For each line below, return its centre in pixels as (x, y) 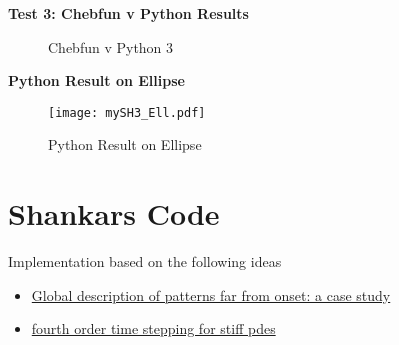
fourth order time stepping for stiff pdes (153, 328)
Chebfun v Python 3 (111, 46)
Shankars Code (114, 213)
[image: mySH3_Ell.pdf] (127, 112)
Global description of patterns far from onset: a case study (211, 294)
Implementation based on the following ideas (145, 261)
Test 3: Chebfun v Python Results (128, 13)
